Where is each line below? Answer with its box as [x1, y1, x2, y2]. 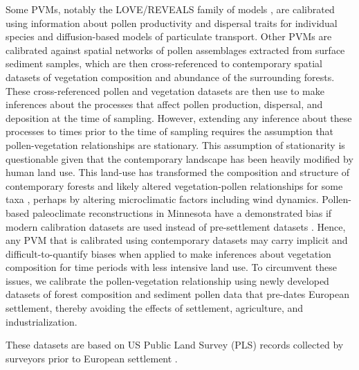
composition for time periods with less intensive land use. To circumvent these [6, 260, 337, 274]
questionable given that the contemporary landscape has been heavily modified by [6, 151, 353, 166]
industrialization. [6, 314, 77, 328]
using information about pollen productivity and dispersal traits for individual [6, 15, 338, 30]
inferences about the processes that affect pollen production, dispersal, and [6, 97, 323, 112]
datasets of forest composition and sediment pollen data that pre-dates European [6, 287, 350, 301]
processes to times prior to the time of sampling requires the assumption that [6, 124, 334, 139]
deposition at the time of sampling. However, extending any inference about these [6, 110, 352, 125]
